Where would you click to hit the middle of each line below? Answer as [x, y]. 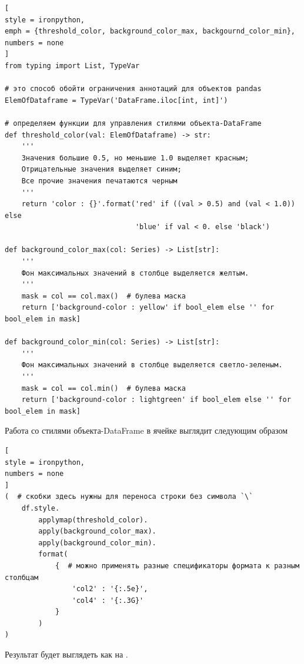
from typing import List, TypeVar [72, 66]
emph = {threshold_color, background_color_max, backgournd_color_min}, [150, 31]
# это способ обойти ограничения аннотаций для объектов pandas [133, 89]
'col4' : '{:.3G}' [108, 600]
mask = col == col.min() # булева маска [103, 388]
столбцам [22, 577]
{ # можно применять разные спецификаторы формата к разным [177, 566]
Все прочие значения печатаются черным [99, 181]
